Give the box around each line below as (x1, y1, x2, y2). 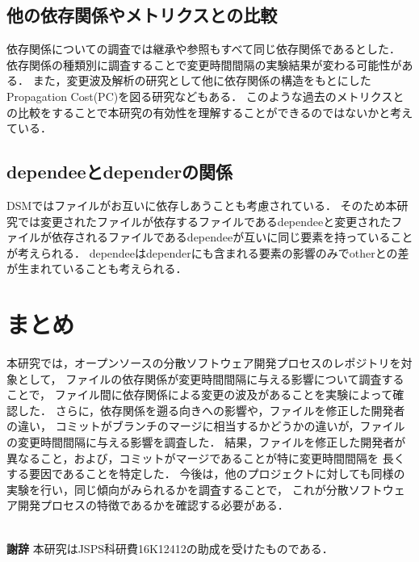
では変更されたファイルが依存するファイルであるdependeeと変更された (17, 212, 392, 229)
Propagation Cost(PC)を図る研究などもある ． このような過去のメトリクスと (6, 87, 404, 104)
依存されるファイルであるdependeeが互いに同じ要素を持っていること (51, 229, 413, 245)
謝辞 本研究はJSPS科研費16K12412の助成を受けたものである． (6, 539, 333, 556)
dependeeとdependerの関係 (6, 159, 233, 184)
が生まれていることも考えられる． (6, 260, 187, 277)
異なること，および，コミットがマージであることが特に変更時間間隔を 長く (6, 449, 405, 466)
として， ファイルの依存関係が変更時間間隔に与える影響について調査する (17, 370, 404, 387)
